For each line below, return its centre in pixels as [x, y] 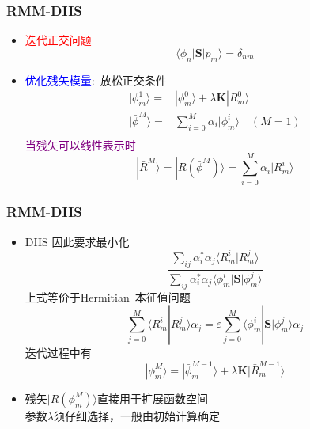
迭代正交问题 [58, 40]
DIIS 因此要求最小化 [77, 241]
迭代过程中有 [58, 353]
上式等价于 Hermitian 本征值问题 [108, 296]
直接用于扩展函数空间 [152, 398]
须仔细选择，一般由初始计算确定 [136, 415]
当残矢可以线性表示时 [80, 144]
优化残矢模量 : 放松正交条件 [96, 80]
